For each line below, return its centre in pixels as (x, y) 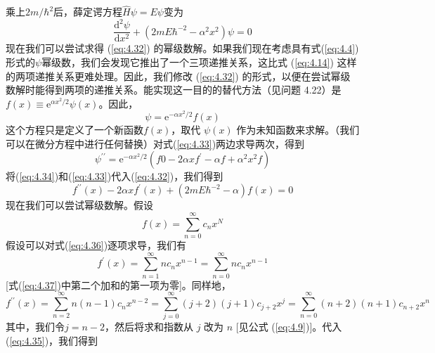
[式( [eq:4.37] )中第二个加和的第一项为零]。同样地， (118, 284)
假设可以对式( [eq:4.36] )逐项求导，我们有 (96, 244)
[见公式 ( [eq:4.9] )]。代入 (289, 327)
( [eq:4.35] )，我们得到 (52, 340)
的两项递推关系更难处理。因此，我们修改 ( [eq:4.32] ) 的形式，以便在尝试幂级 (178, 76)
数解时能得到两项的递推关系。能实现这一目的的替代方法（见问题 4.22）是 (174, 90)
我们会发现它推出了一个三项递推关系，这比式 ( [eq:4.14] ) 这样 (219, 62)
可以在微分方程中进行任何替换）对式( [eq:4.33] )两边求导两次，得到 (155, 143)
